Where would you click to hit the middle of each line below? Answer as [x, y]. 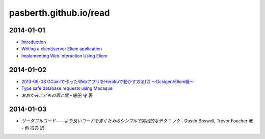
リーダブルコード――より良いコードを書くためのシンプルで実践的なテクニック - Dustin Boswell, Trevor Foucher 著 [137, 121]
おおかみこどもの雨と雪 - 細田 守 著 [57, 95]
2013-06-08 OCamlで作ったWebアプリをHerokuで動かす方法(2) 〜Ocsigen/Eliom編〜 [107, 82]
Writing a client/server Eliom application [62, 49]
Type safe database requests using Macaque [67, 88]
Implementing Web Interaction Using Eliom [64, 56]
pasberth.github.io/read [59, 13]
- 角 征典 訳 [33, 128]
